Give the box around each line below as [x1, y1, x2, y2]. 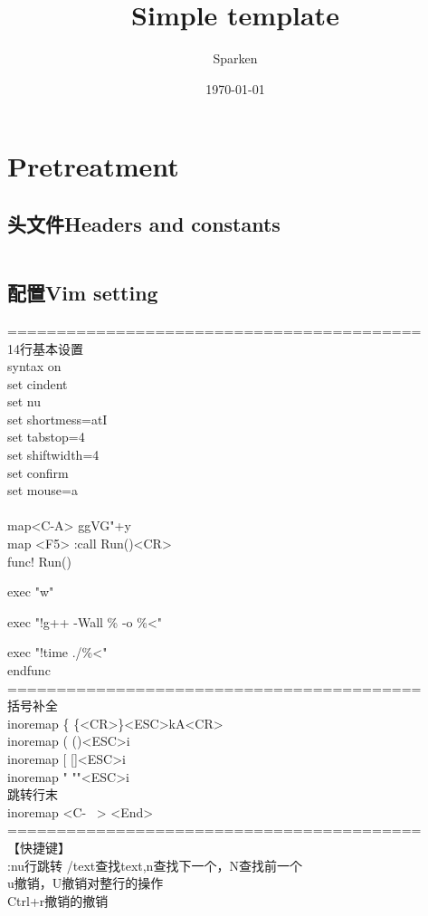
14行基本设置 [7, 339, 83, 358]
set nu [7, 392, 42, 411]
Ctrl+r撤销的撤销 [7, 891, 109, 910]
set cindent [7, 374, 68, 393]
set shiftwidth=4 [7, 445, 100, 464]
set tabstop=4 [7, 427, 85, 446]
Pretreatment [7, 148, 179, 185]
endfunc [7, 661, 51, 679]
